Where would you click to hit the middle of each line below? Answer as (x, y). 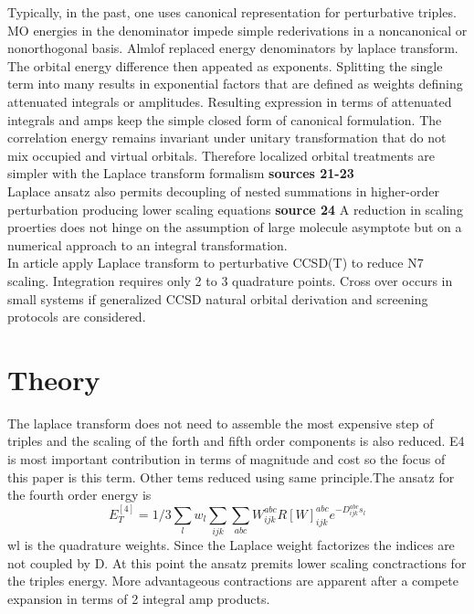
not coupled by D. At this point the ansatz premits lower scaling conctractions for (237, 562)
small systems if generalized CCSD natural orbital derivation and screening (218, 298)
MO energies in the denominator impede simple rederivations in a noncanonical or (237, 30)
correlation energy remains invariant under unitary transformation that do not (227, 138)
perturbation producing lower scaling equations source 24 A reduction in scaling (235, 209)
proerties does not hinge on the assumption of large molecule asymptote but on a (235, 227)
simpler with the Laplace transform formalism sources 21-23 (181, 173)
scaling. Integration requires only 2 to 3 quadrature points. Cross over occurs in (230, 280)
